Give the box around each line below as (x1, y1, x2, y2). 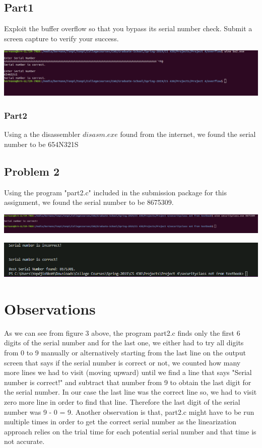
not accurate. (4, 436, 45, 446)
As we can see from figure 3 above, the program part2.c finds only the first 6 (4, 327, 240, 338)
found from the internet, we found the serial (120, 129, 256, 139)
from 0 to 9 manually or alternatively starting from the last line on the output (4, 347, 246, 357)
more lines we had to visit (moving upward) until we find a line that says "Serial (4, 367, 252, 378)
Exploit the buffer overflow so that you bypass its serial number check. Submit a (4, 23, 252, 34)
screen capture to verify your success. (4, 33, 119, 43)
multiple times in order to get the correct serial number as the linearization (4, 416, 236, 427)
